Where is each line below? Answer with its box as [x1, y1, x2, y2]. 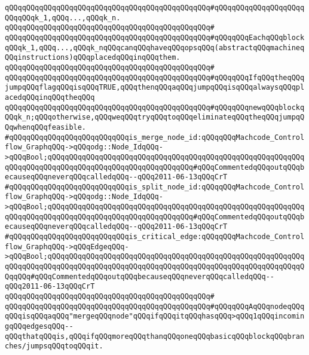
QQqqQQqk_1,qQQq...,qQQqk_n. [5, 13, 121, 22]
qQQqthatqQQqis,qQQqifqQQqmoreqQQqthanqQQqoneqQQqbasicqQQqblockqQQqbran [5, 332, 305, 341]
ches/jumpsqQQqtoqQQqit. [5, 342, 103, 351]
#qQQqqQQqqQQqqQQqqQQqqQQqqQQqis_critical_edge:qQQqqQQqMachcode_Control [5, 232, 305, 241]
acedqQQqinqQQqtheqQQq [5, 93, 95, 102]
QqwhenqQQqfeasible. [5, 123, 87, 131]
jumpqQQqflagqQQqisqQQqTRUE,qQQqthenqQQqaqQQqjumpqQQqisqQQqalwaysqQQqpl [5, 83, 305, 92]
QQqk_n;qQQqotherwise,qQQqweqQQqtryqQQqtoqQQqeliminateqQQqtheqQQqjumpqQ [5, 113, 305, 122]
